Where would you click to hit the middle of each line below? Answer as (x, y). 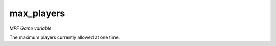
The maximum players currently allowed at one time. (65, 37)
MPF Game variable (30, 28)
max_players (37, 13)
